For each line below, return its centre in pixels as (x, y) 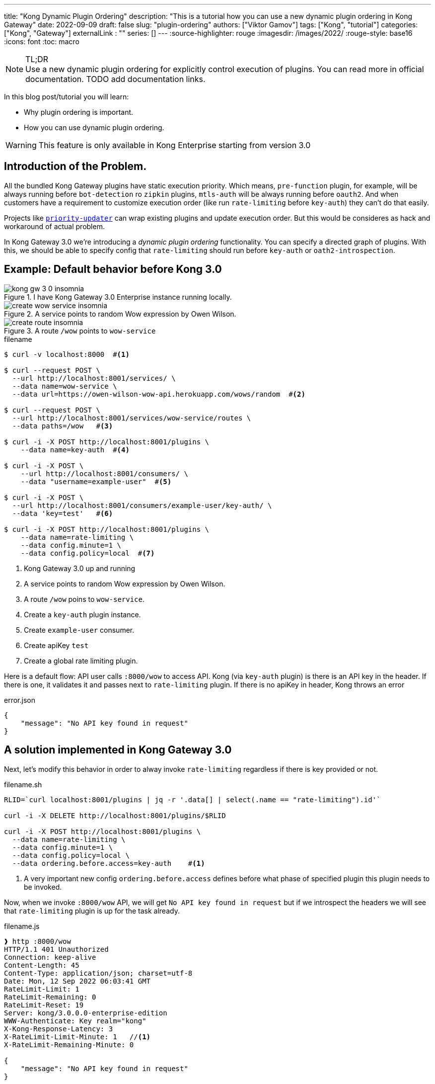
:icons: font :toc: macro (42, 42)
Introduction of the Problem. (75, 167)
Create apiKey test (56, 645)
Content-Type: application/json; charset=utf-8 (98, 973)
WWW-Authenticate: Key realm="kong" (75, 1021)
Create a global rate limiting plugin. (81, 661)
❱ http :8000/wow (37, 941)
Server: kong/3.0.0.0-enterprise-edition (86, 1013)
